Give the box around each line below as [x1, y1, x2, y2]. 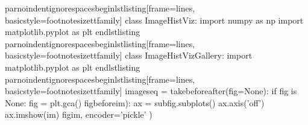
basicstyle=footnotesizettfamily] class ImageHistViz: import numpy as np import [5, 13, 304, 26]
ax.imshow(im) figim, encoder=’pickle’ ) [5, 108, 152, 121]
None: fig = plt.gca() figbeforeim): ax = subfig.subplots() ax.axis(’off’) [5, 96, 265, 109]
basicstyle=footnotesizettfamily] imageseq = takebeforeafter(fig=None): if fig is [5, 85, 297, 97]
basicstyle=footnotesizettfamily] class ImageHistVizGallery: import [5, 49, 253, 62]
